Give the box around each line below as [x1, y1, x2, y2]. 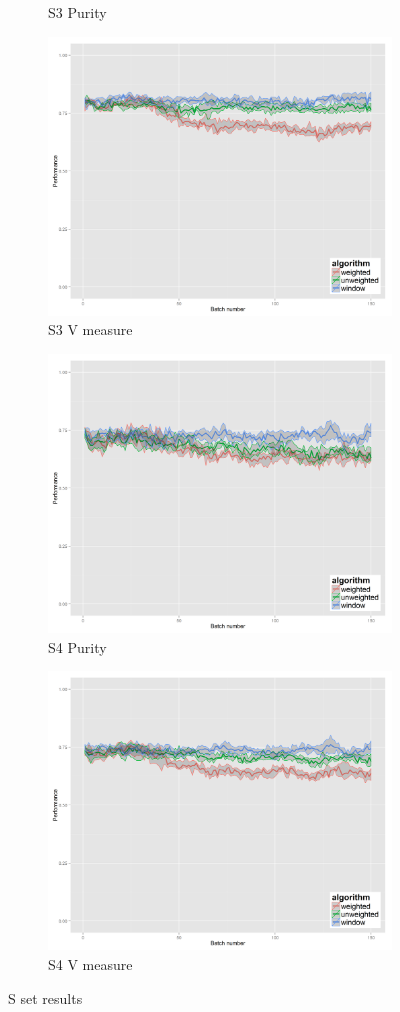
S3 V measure [48, 319, 133, 340]
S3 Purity [48, 2, 107, 22]
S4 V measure [48, 954, 133, 975]
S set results [8, 987, 83, 1008]
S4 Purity [48, 636, 107, 657]
